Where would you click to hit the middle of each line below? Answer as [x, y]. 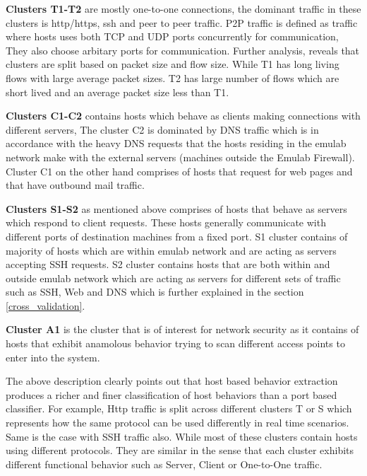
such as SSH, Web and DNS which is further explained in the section [155, 292]
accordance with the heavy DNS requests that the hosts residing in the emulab [176, 143]
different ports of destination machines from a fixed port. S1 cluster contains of [177, 236]
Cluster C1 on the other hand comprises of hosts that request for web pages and [179, 171]
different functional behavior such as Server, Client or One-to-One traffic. [164, 464]
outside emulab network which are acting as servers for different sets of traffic [173, 278]
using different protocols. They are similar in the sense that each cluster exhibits [180, 450]
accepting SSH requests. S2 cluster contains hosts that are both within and [168, 264]
